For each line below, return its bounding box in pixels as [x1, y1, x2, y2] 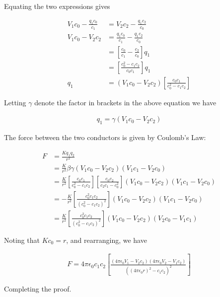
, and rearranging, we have [66, 234, 147, 245]
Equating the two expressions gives [4, 1, 110, 11]
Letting [4, 97, 26, 107]
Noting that [4, 234, 40, 245]
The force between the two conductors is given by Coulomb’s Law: [4, 132, 206, 143]
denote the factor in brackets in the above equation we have [34, 97, 217, 107]
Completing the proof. [4, 284, 72, 294]
